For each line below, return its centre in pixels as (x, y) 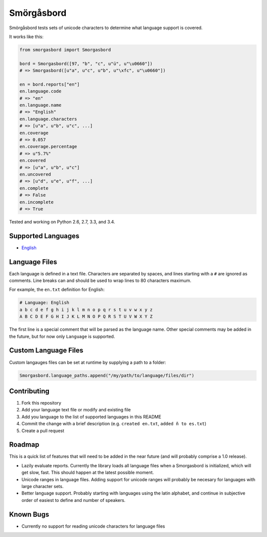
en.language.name (41, 105)
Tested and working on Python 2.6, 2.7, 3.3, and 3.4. (62, 222)
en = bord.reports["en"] (50, 84)
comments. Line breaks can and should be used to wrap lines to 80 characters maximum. (100, 281)
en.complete (34, 188)
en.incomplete (37, 202)
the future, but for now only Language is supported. (62, 336)
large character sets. (43, 487)
